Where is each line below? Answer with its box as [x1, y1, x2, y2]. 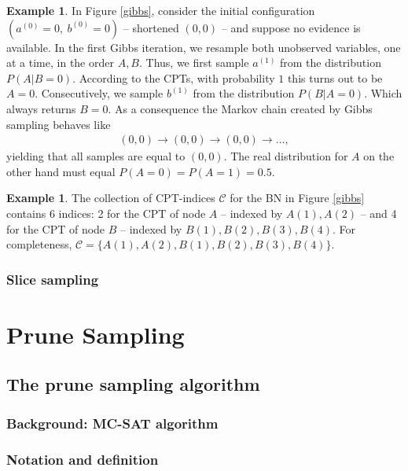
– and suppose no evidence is [221, 19, 361, 35]
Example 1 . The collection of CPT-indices [6, 190, 215, 206]
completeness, [6, 236, 72, 252]
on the [363, 148, 395, 164]
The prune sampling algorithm [6, 372, 260, 396]
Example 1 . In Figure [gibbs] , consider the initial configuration [6, 2, 315, 18]
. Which [364, 85, 402, 101]
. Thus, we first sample [139, 54, 249, 71]
